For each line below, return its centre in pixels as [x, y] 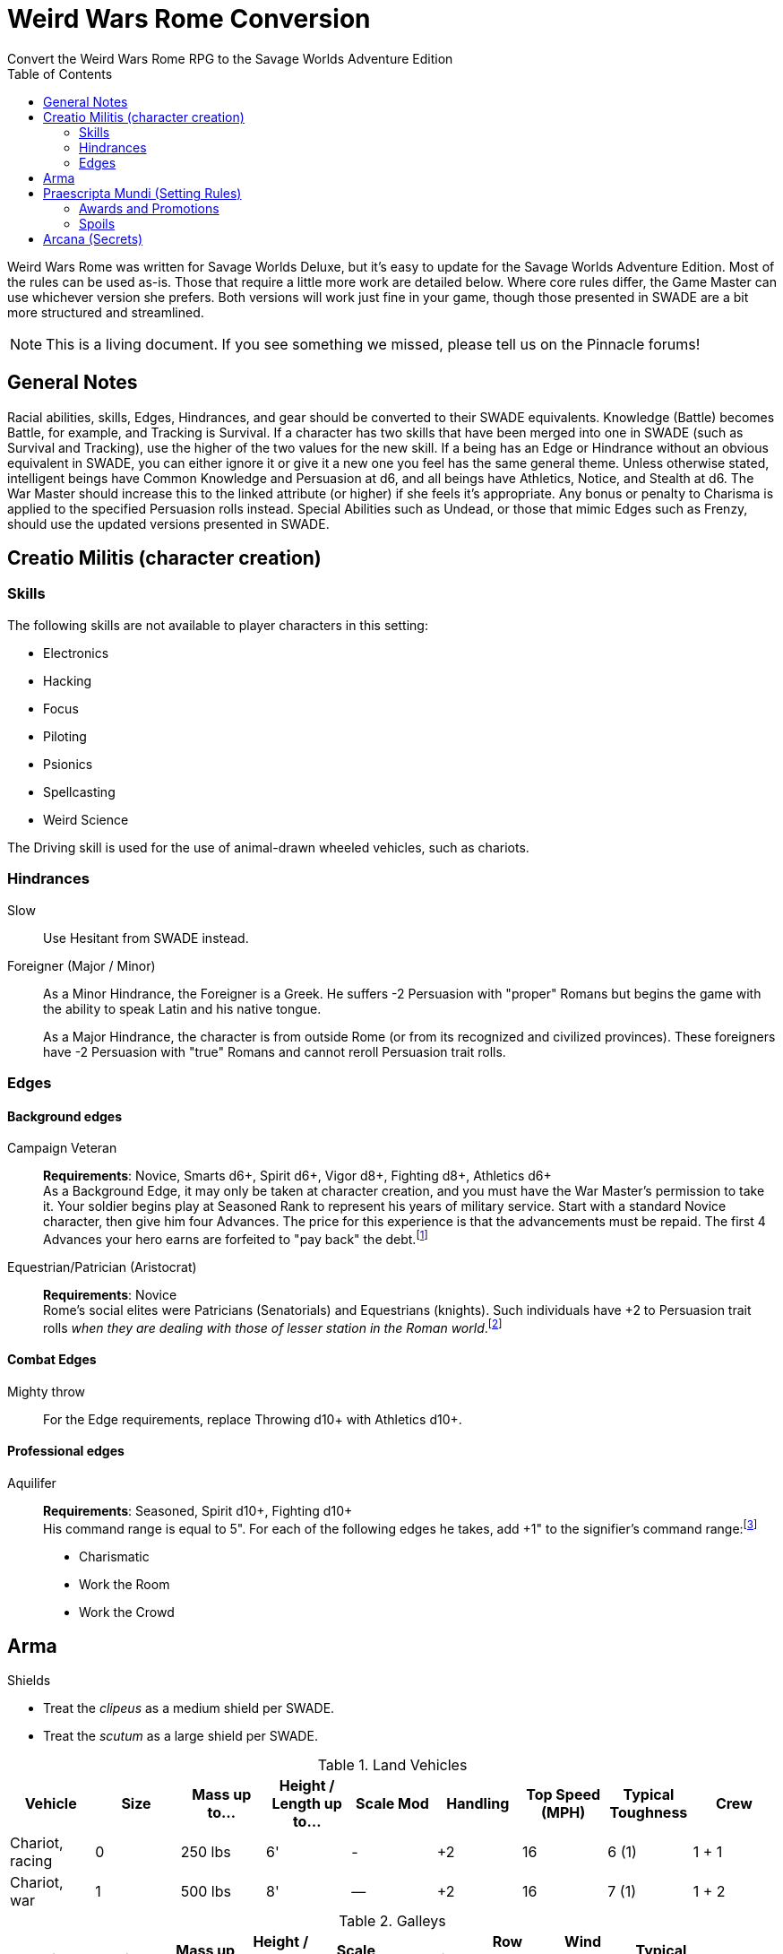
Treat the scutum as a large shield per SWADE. [181, 1736]
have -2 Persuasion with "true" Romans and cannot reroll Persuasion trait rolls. [275, 1051]
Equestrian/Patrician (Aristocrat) [102, 1267]
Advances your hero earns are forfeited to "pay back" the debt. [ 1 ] [236, 1238]
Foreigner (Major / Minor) [82, 965]
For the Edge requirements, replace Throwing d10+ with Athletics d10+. [253, 1419]
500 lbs [206, 1892]
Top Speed [564, 1795]
